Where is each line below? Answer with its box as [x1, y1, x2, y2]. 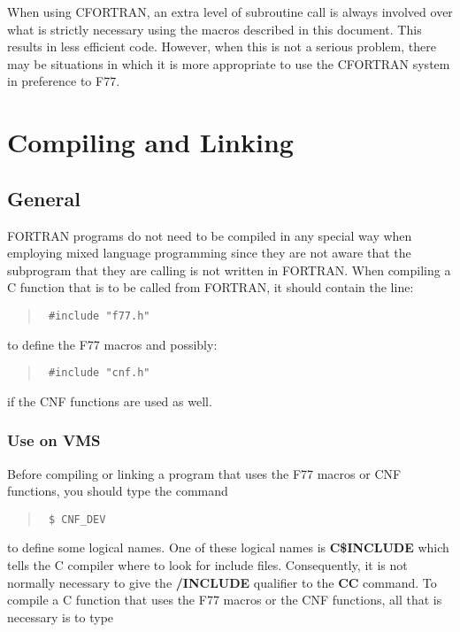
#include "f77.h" [48, 309, 150, 322]
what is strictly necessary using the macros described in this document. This [7, 19, 422, 38]
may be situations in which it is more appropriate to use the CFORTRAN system [7, 54, 450, 73]
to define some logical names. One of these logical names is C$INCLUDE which [7, 538, 449, 557]
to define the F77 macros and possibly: [7, 335, 218, 353]
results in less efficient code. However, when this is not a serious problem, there [7, 37, 436, 56]
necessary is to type [7, 607, 114, 626]
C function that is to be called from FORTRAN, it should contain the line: [7, 278, 414, 297]
